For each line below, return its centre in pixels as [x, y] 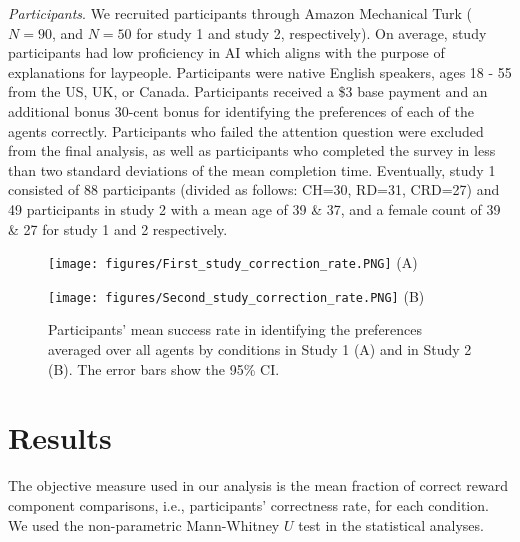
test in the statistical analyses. [391, 524]
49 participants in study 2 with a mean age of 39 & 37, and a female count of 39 [254, 208]
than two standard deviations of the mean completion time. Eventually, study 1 [252, 169]
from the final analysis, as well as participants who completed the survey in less [252, 150]
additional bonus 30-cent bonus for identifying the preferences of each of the [241, 110]
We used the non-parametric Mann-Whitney [144, 524]
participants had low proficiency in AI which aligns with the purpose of [226, 52]
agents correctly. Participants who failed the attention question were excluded [246, 130]
